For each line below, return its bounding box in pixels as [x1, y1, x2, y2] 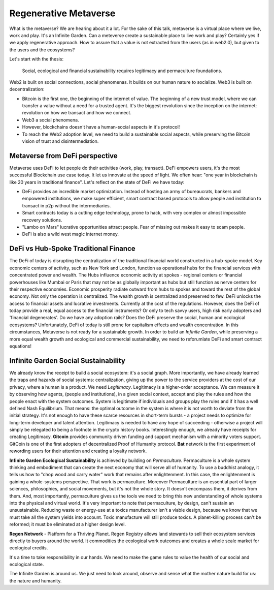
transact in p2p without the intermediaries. [22, 202, 111, 208]
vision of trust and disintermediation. [22, 138, 99, 144]
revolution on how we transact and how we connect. [22, 110, 132, 116]
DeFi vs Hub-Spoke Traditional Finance [9, 244, 135, 253]
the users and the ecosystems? [9, 46, 75, 53]
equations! [9, 343, 31, 349]
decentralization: [9, 86, 45, 92]
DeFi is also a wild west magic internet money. [22, 231, 119, 237]
